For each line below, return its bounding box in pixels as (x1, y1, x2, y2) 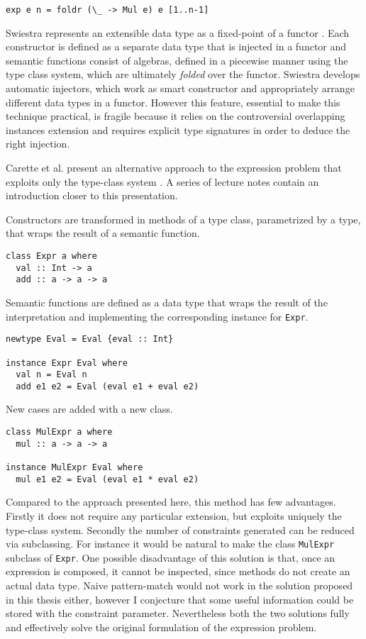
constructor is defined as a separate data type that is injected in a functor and (6, 39, 347, 54)
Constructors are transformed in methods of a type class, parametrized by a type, (6, 211, 361, 226)
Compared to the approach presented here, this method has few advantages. (6, 494, 336, 509)
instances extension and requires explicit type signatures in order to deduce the (6, 122, 350, 137)
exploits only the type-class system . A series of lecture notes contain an (6, 174, 319, 189)
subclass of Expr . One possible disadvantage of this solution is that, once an (6, 550, 335, 565)
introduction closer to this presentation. (6, 188, 178, 203)
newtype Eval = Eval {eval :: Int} (6, 334, 174, 345)
